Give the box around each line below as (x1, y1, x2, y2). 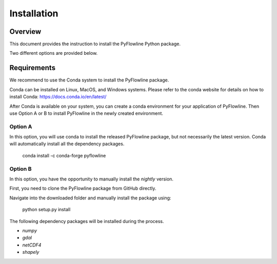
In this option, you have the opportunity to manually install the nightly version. (9, 176, 174, 182)
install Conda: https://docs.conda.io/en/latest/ (9, 94, 107, 100)
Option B (9, 165, 32, 172)
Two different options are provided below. (9, 50, 98, 56)
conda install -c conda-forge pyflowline (22, 152, 106, 158)
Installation (9, 8, 58, 19)
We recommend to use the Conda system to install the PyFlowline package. (9, 77, 169, 83)
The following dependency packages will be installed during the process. (9, 218, 164, 224)
